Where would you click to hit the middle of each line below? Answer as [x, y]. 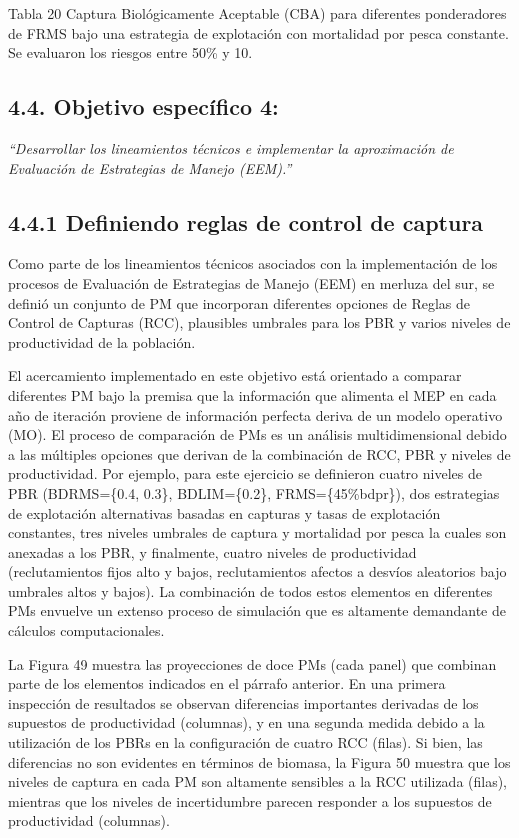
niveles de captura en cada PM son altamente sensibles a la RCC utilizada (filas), [258, 781]
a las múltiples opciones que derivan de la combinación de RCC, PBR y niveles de [259, 453]
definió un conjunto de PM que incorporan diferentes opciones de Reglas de [239, 302]
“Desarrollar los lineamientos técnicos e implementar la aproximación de [231, 147]
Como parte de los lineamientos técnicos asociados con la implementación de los [253, 263]
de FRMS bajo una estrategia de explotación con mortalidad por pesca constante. [258, 32]
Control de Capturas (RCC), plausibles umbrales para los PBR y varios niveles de [259, 322]
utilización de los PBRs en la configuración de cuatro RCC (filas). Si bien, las [245, 742]
